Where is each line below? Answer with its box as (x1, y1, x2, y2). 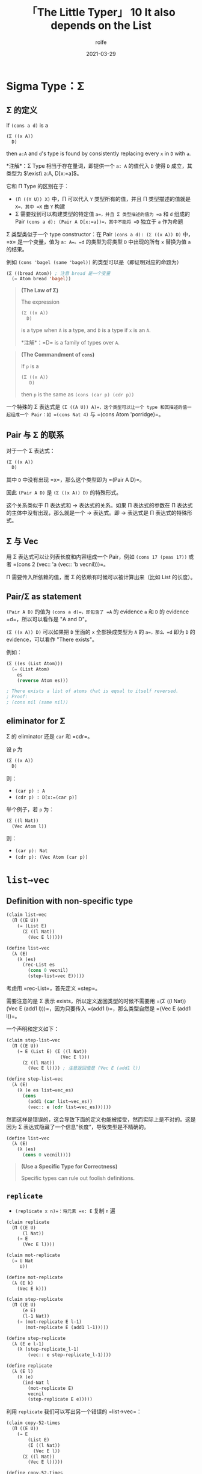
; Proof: (6, 694, 28, 700)
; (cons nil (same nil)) (6, 699, 69, 705)
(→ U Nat (11, 1258, 34, 1264)
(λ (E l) (11, 1369, 34, 1375)
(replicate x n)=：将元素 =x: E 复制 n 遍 (14, 1207, 115, 1214)
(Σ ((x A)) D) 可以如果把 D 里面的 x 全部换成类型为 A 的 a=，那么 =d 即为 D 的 (6, 628, 195, 635)
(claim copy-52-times (6, 1420, 61, 1426)
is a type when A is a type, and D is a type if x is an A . (20, 327, 151, 334)
